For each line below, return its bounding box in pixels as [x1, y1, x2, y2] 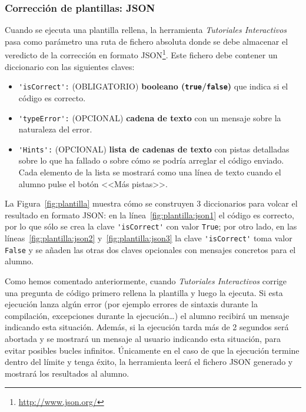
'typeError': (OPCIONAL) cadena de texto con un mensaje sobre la [18, 111, 281, 124]
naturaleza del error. [18, 123, 92, 135]
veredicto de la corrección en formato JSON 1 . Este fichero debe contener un [5, 47, 278, 61]
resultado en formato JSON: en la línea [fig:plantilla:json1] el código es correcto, [5, 208, 294, 221]
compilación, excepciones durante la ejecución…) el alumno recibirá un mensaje [5, 309, 290, 321]
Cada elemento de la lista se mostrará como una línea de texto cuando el [18, 166, 281, 178]
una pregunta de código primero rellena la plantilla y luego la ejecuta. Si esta [5, 286, 283, 298]
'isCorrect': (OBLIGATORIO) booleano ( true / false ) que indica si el [18, 80, 288, 92]
